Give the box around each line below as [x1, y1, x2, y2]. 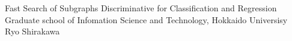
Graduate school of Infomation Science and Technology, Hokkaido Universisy [5, 13, 288, 26]
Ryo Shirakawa [5, 25, 60, 37]
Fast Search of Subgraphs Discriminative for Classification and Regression [5, 2, 277, 14]
